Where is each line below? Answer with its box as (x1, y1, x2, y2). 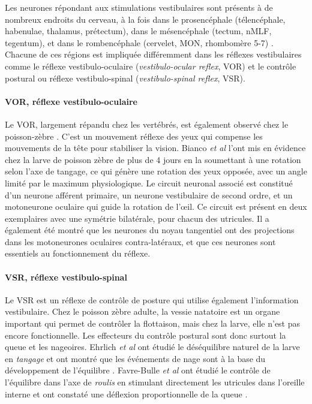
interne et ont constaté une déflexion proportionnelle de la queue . (5, 387, 248, 400)
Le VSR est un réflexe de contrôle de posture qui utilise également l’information (5, 293, 299, 306)
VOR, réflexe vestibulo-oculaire (5, 95, 137, 107)
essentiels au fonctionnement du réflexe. (5, 247, 151, 260)
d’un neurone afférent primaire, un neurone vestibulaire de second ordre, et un (5, 188, 293, 201)
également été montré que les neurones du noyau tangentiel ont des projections (5, 224, 295, 236)
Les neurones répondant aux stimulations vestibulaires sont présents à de (5, 1, 273, 13)
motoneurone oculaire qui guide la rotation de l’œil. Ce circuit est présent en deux (5, 200, 307, 213)
